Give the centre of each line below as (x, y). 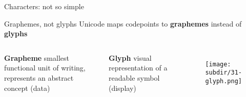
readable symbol (134, 77)
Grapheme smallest (37, 57)
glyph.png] (223, 81)
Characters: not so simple (44, 6)
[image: (218, 64)
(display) (122, 88)
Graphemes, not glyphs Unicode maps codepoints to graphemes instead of (123, 23)
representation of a (138, 68)
